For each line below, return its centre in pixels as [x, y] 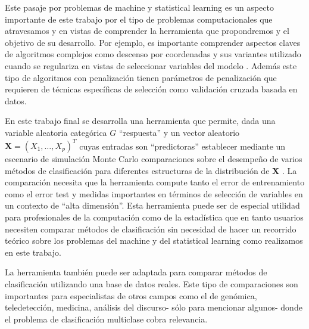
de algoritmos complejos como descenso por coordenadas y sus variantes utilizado [153, 54]
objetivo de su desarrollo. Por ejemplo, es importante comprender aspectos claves [153, 42]
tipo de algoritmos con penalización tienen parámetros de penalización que [141, 77]
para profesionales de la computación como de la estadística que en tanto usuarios [154, 217]
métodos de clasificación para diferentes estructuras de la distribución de [137, 170]
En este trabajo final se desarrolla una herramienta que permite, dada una [140, 121]
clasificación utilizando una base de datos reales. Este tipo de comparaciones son [152, 283]
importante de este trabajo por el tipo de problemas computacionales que [139, 19]
